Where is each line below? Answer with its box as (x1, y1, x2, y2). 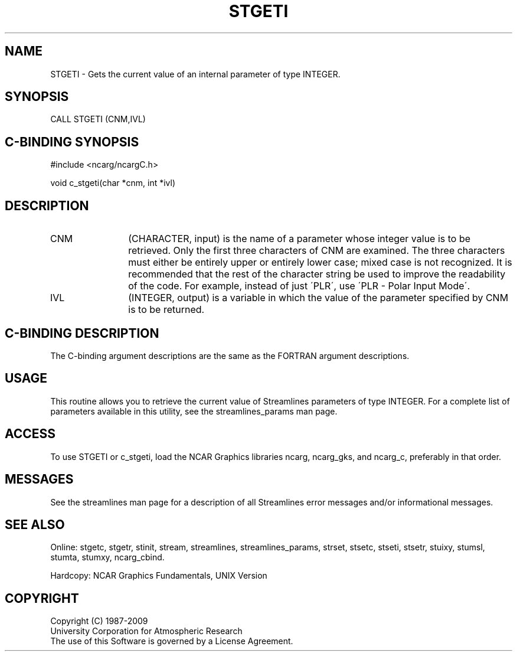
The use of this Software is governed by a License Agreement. (50, 636, 293, 647)
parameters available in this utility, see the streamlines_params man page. (50, 406, 338, 416)
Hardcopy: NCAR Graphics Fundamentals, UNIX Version (50, 570, 267, 581)
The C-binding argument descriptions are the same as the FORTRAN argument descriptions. (50, 350, 410, 361)
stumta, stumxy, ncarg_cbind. (50, 552, 165, 563)
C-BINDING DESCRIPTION (5, 325, 159, 341)
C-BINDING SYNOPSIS (5, 134, 139, 149)
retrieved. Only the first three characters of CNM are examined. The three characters (128, 244, 505, 257)
